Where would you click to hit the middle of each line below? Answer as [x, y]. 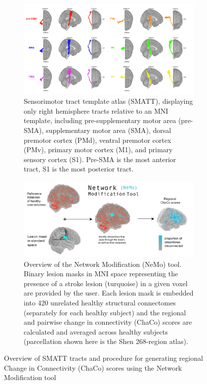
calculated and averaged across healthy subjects [96, 331]
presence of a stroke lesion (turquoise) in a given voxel [106, 283]
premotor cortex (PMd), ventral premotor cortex [98, 140]
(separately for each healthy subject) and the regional [105, 312]
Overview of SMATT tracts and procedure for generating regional [103, 358]
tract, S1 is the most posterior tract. [79, 169]
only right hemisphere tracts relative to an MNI [96, 110]
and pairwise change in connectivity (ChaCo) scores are [108, 322]
